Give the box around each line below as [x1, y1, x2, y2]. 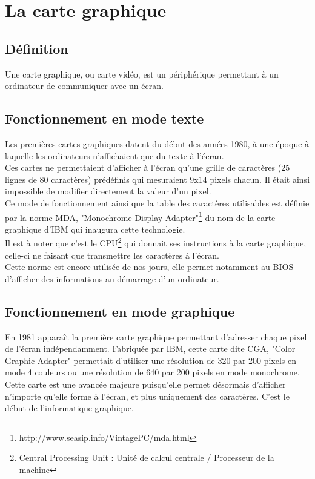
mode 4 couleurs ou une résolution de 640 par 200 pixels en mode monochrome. [5, 366, 300, 378]
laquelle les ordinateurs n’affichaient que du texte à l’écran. [5, 149, 224, 162]
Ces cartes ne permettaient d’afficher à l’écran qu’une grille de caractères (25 [5, 161, 290, 174]
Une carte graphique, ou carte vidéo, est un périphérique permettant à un [5, 67, 279, 80]
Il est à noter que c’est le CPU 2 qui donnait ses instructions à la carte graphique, [5, 235, 307, 249]
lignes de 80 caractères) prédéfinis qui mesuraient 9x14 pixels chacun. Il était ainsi [5, 173, 310, 185]
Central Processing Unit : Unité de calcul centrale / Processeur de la [19, 451, 274, 464]
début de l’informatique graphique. [5, 401, 134, 414]
